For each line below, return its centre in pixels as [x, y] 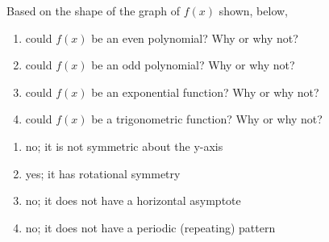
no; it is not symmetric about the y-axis [124, 146]
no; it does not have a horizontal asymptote [133, 200]
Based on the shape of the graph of [94, 10]
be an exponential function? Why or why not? [205, 92]
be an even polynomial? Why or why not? [195, 38]
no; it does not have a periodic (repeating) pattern [150, 227]
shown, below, [253, 10]
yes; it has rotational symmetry [103, 173]
